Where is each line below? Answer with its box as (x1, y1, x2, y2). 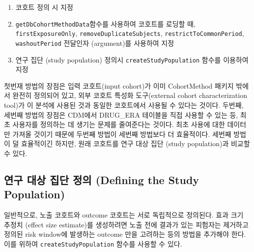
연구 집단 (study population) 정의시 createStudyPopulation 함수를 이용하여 (15, 54, 249, 64)
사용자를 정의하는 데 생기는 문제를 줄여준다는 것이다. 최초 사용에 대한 (12, 119, 225, 129)
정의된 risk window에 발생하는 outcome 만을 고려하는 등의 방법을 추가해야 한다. (4, 229, 246, 239)
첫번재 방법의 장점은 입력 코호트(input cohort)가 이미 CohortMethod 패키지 (4, 80, 234, 91)
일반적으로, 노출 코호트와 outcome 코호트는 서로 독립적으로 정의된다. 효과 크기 (4, 210, 244, 220)
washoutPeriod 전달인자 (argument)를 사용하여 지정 (15, 37, 174, 48)
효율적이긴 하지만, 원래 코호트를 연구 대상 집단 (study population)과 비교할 (21, 138, 250, 149)
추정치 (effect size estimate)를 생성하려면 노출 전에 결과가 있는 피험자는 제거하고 (4, 219, 249, 229)
